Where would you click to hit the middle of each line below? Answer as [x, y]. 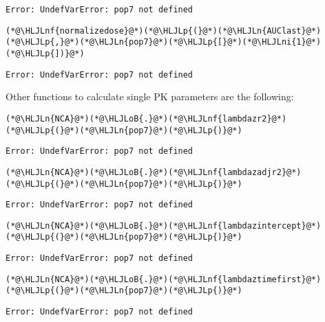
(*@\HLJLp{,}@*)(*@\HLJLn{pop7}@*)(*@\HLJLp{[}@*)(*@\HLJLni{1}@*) [164, 42]
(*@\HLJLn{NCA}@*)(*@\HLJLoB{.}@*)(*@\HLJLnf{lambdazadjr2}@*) [154, 172]
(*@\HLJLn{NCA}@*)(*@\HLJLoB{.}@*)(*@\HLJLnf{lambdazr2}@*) [146, 118]
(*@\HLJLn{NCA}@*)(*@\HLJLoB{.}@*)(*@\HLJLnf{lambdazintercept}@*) [164, 226]
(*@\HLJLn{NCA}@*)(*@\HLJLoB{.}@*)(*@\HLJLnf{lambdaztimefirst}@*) [164, 279]
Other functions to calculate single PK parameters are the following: [150, 96]
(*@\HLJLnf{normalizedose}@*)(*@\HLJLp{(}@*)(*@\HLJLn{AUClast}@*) [164, 31]
